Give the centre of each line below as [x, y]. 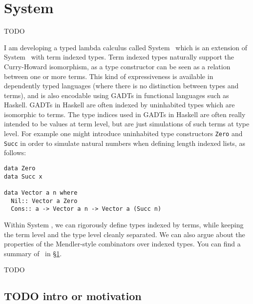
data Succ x [23, 176]
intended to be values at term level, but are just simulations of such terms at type [127, 124]
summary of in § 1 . [33, 253]
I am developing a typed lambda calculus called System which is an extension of [126, 47]
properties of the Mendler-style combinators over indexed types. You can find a [122, 244]
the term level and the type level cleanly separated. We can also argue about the [125, 234]
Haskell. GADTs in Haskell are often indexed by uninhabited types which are [119, 105]
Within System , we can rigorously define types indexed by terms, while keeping [124, 224]
